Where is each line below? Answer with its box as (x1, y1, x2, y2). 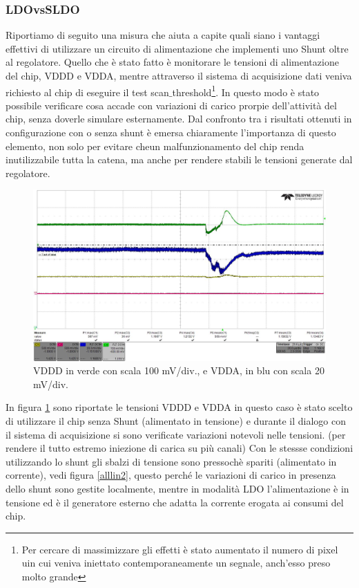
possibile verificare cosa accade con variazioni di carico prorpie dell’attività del (6, 98, 337, 112)
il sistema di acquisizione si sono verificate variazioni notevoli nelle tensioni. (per (6, 427, 346, 441)
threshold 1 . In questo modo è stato (172, 82, 320, 99)
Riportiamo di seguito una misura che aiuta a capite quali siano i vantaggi (6, 28, 320, 42)
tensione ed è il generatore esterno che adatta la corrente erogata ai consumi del (6, 495, 344, 509)
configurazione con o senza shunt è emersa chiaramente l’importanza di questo (6, 125, 336, 140)
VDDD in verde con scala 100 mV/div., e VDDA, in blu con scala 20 (33, 363, 324, 378)
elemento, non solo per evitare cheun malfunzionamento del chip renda (6, 138, 304, 153)
